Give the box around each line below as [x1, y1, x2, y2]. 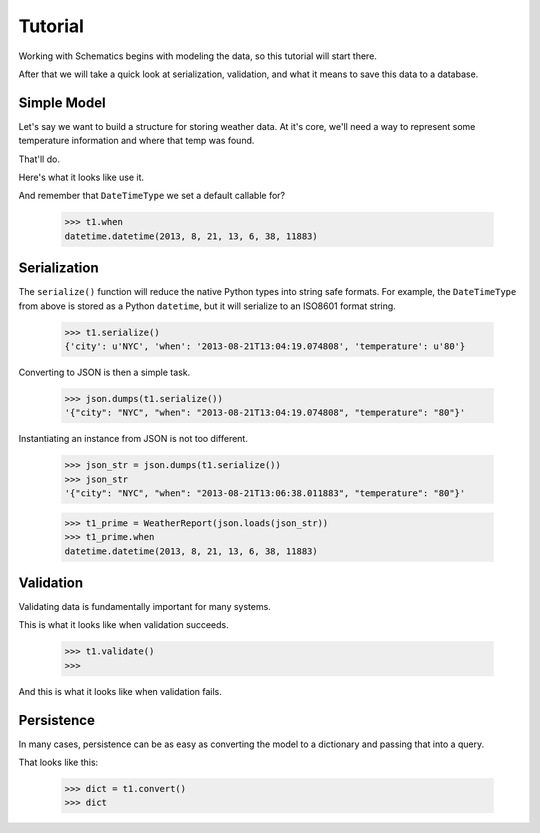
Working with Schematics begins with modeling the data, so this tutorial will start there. [18, 50, 377, 62]
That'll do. [18, 153, 60, 165]
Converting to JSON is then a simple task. [18, 366, 191, 379]
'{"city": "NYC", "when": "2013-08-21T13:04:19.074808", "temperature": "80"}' [64, 407, 466, 419]
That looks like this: [18, 756, 99, 769]
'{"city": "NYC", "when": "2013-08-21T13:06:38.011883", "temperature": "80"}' [64, 488, 466, 499]
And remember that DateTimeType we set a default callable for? [18, 190, 286, 202]
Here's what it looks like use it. [18, 171, 145, 184]
